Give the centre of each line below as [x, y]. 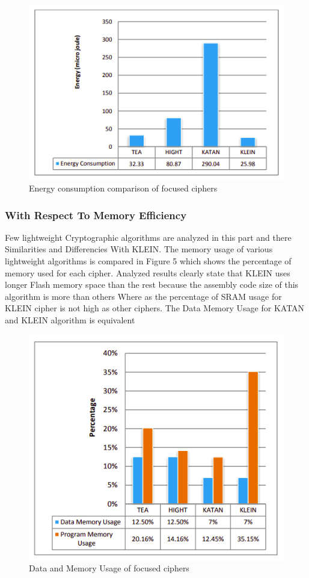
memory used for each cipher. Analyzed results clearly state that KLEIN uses [148, 272]
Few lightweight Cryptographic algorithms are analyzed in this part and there [148, 237]
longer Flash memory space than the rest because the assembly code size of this [152, 284]
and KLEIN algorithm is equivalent [70, 319]
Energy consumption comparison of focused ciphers [123, 188]
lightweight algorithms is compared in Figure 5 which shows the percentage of [148, 261]
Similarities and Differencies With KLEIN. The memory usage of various [139, 249]
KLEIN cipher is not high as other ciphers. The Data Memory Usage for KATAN [155, 308]
